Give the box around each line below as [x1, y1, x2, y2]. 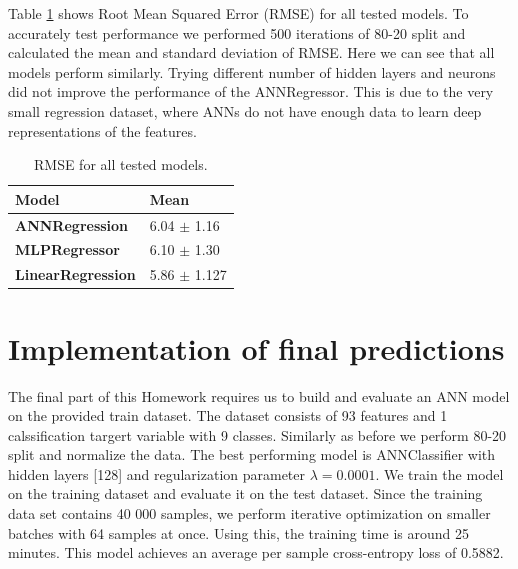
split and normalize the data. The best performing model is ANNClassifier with [8, 444, 496, 465]
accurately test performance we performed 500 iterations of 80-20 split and [8, 22, 466, 43]
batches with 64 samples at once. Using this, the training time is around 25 [8, 522, 469, 543]
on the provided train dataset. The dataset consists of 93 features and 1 [8, 405, 448, 426]
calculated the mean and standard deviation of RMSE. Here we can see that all [8, 42, 495, 63]
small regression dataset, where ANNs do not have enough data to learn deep [8, 100, 482, 121]
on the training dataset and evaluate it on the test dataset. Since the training [8, 483, 483, 504]
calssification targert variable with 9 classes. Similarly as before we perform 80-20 [8, 424, 507, 445]
